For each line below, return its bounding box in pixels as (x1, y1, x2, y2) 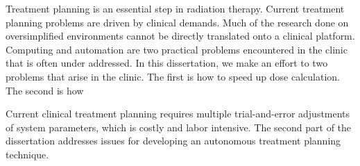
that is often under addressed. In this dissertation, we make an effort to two (6, 56, 328, 70)
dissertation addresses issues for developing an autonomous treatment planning (6, 133, 341, 148)
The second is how (6, 83, 84, 97)
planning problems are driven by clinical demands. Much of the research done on (6, 15, 349, 29)
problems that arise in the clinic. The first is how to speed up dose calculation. (6, 69, 341, 83)
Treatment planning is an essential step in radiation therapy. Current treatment (6, 1, 345, 15)
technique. (6, 147, 49, 161)
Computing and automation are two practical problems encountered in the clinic (6, 42, 348, 56)
